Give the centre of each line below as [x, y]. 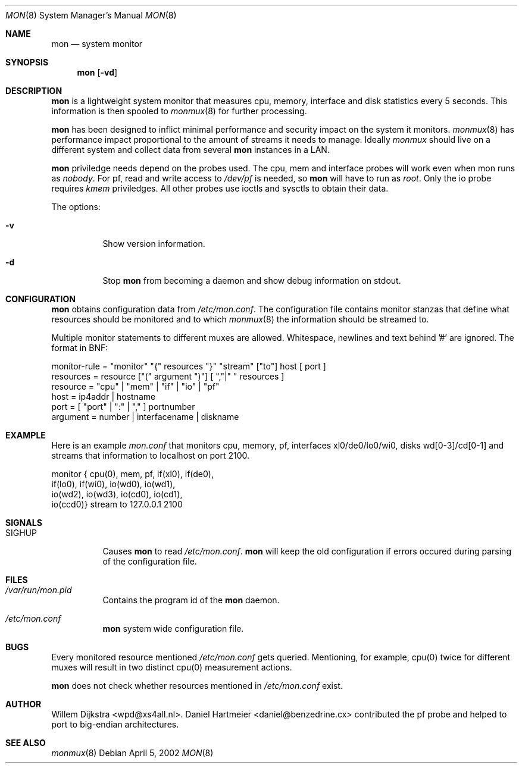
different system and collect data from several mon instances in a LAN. [190, 150]
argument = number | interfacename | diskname [145, 417]
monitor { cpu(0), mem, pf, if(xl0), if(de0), [132, 474]
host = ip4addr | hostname [104, 396]
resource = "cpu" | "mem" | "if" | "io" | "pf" [135, 386]
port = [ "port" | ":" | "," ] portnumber [123, 407]
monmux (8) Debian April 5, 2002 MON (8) [132, 753]
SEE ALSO [26, 743]
